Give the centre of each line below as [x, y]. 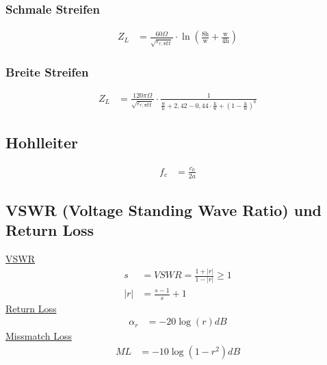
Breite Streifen [47, 72]
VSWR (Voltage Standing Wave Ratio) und [164, 210]
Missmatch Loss [39, 336]
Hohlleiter [42, 143]
